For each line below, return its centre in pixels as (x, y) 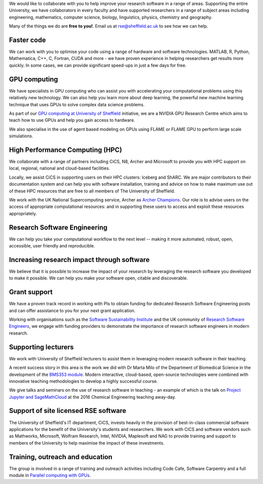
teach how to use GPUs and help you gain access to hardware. (72, 120)
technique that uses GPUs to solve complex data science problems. (77, 104)
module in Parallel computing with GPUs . (50, 475)
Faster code (28, 40)
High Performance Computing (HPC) (66, 150)
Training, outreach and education (61, 457)
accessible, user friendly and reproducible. (52, 246)
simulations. (21, 136)
